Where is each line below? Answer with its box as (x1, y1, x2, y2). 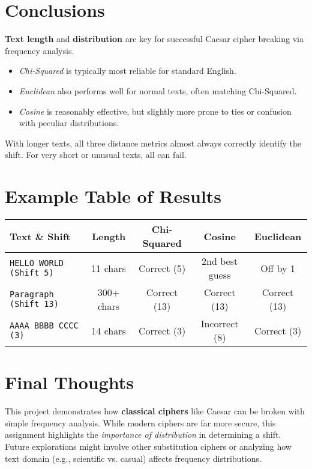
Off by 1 (260, 261, 295, 275)
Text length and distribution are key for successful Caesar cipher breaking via (5, 32, 304, 45)
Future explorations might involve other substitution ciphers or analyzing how (5, 440, 292, 452)
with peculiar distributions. (19, 116, 119, 129)
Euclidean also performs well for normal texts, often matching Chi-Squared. (19, 84, 297, 97)
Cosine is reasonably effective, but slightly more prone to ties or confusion (19, 104, 292, 117)
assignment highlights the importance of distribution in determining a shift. (5, 428, 281, 441)
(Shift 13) (10, 299, 59, 309)
